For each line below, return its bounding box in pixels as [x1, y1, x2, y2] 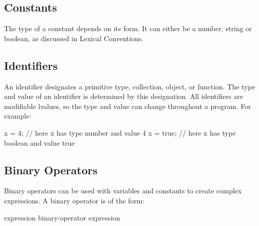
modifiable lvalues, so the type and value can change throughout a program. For [4, 100, 251, 111]
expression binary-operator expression [4, 212, 120, 222]
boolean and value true [4, 137, 75, 148]
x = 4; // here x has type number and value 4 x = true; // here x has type [4, 127, 236, 138]
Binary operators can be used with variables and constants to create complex [4, 185, 242, 196]
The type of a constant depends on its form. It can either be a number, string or [4, 23, 252, 34]
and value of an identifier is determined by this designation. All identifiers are [4, 91, 243, 101]
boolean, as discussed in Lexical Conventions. [4, 33, 144, 43]
